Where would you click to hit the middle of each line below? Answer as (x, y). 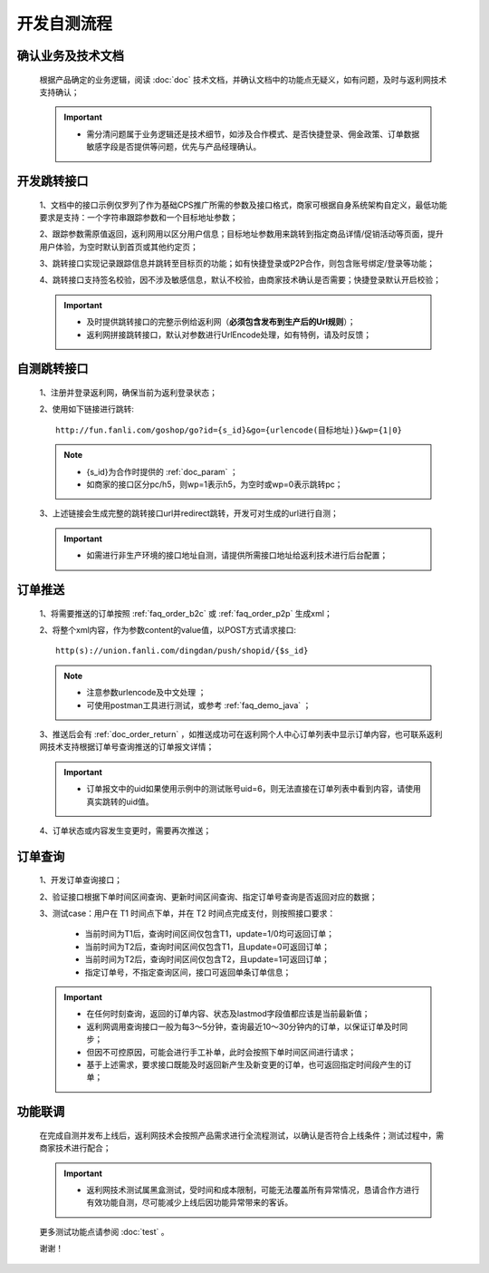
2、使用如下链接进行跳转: (87, 409)
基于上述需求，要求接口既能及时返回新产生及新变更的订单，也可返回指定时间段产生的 (245, 1064)
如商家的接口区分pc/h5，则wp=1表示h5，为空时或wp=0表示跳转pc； (215, 484)
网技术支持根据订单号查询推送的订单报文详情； (127, 747)
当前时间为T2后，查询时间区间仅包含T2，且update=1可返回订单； (207, 959)
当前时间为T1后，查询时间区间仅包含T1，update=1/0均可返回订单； (210, 934)
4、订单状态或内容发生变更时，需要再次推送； (125, 831)
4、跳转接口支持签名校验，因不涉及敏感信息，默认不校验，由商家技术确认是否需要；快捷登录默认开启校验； (240, 280)
